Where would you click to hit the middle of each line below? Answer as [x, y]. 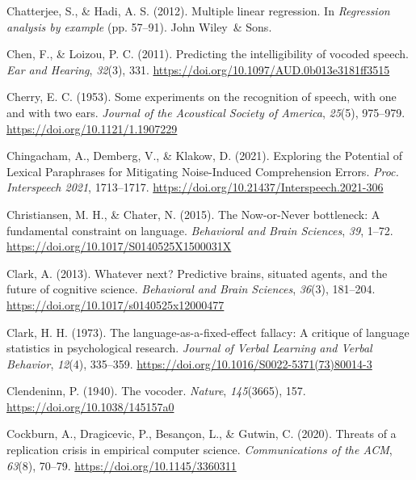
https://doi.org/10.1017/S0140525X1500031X [119, 246]
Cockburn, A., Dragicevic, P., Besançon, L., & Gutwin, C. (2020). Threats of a [202, 434]
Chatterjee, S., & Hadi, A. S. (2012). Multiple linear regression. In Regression [198, 11]
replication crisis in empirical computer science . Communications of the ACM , [200, 450]
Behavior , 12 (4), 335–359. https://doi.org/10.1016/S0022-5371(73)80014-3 [189, 363]
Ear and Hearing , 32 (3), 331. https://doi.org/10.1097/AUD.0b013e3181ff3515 [198, 69]
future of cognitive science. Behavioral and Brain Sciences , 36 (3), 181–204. [191, 289]
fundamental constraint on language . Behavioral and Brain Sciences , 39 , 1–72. [200, 230]
